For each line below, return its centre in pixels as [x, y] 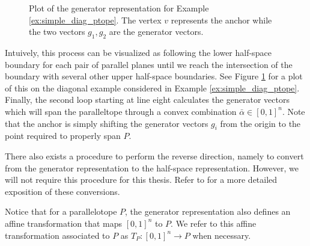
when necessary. [222, 235]
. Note [293, 111]
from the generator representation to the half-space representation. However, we [152, 168]
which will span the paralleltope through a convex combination [121, 111]
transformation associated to [57, 235]
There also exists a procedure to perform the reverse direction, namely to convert [154, 155]
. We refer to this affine [214, 223]
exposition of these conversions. [62, 191]
